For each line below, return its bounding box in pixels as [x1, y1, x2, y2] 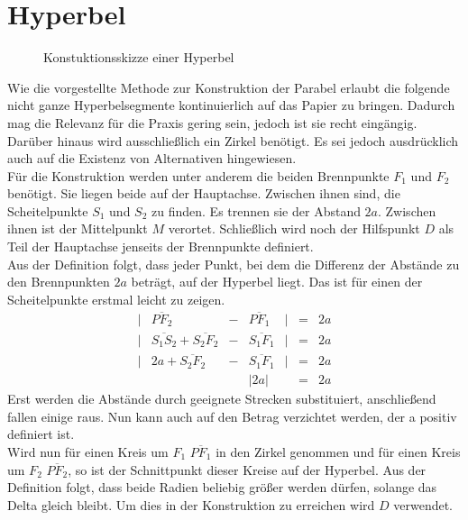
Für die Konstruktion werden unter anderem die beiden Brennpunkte [7, 166, 390, 185]
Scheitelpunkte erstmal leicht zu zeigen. [7, 289, 225, 308]
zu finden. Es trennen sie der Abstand [151, 201, 361, 220]
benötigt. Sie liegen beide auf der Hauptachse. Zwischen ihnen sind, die [7, 184, 400, 203]
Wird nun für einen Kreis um [7, 442, 169, 461]
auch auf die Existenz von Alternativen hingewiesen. [7, 149, 297, 168]
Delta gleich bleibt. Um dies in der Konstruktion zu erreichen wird [7, 495, 375, 514]
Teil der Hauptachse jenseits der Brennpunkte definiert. [7, 237, 314, 256]
